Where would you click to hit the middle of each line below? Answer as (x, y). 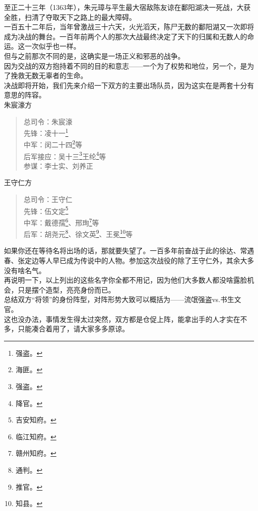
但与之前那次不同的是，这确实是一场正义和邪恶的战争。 (94, 55)
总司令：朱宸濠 (48, 121)
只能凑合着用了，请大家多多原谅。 (73, 329)
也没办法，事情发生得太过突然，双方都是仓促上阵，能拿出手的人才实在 (125, 319)
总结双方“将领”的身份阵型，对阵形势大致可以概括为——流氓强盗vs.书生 (119, 299)
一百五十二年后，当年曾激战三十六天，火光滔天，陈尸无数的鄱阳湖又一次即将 (129, 27)
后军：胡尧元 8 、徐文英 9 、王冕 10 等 (78, 233)
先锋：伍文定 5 (46, 210)
